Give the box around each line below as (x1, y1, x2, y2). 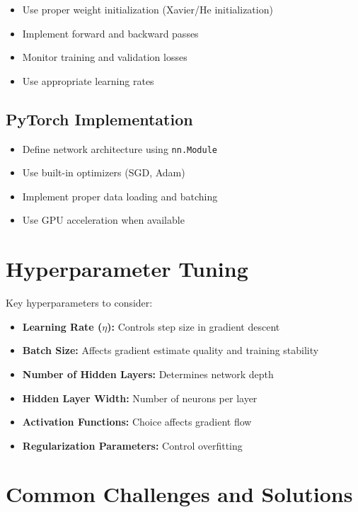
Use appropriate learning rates (22, 73, 154, 88)
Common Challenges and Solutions (6, 479, 353, 508)
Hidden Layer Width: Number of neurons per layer (22, 390, 258, 405)
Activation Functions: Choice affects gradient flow (22, 414, 252, 429)
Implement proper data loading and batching (22, 188, 218, 203)
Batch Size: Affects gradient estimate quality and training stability (22, 343, 319, 358)
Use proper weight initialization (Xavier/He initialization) (22, 2, 273, 16)
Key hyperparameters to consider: (6, 295, 153, 310)
